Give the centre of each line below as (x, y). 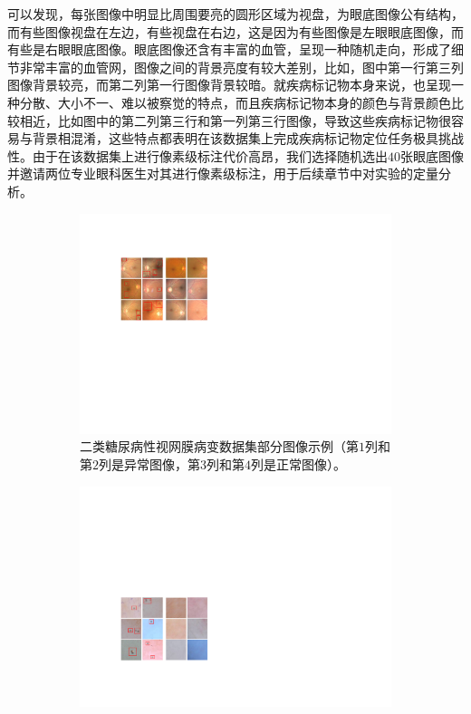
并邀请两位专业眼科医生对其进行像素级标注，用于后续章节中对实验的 (210, 174)
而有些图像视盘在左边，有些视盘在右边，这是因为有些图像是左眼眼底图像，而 (235, 31)
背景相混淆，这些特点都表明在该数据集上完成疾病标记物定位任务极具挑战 (248, 138)
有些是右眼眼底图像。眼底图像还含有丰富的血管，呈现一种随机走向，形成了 (229, 49)
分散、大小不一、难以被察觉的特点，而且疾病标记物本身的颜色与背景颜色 (235, 102)
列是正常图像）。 (298, 463)
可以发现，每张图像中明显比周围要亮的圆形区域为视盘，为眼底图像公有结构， (235, 14)
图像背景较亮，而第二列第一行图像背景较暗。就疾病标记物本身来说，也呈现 (229, 85)
